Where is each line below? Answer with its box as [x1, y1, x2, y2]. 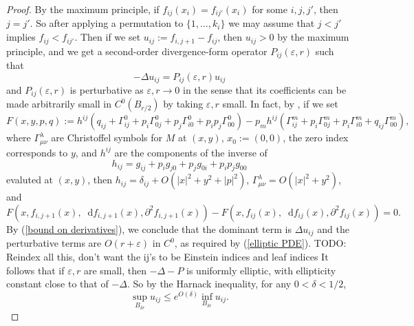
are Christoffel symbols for [51, 130, 163, 145]
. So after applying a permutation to [30, 16, 184, 30]
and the [317, 221, 349, 236]
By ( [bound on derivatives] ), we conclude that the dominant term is [6, 221, 292, 236]
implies [6, 30, 36, 44]
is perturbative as [69, 83, 144, 96]
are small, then [83, 263, 147, 277]
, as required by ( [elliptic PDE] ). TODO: [174, 236, 347, 250]
